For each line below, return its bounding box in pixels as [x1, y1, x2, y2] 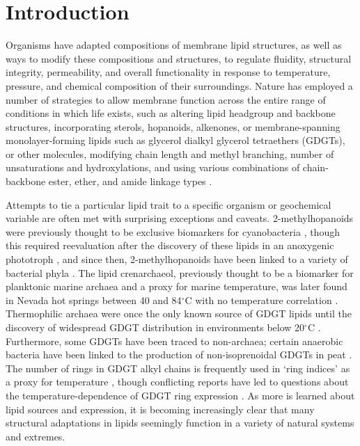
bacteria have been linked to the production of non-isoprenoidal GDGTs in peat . [6, 347, 352, 362]
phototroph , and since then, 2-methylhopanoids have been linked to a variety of [6, 252, 348, 266]
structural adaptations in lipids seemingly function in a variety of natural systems [6, 415, 354, 430]
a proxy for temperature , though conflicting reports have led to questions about [6, 374, 349, 389]
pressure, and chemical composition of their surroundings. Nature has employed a [6, 78, 353, 93]
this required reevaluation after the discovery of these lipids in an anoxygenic [6, 238, 334, 253]
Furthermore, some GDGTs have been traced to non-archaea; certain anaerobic [6, 333, 343, 348]
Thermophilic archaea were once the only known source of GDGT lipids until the [6, 306, 352, 321]
